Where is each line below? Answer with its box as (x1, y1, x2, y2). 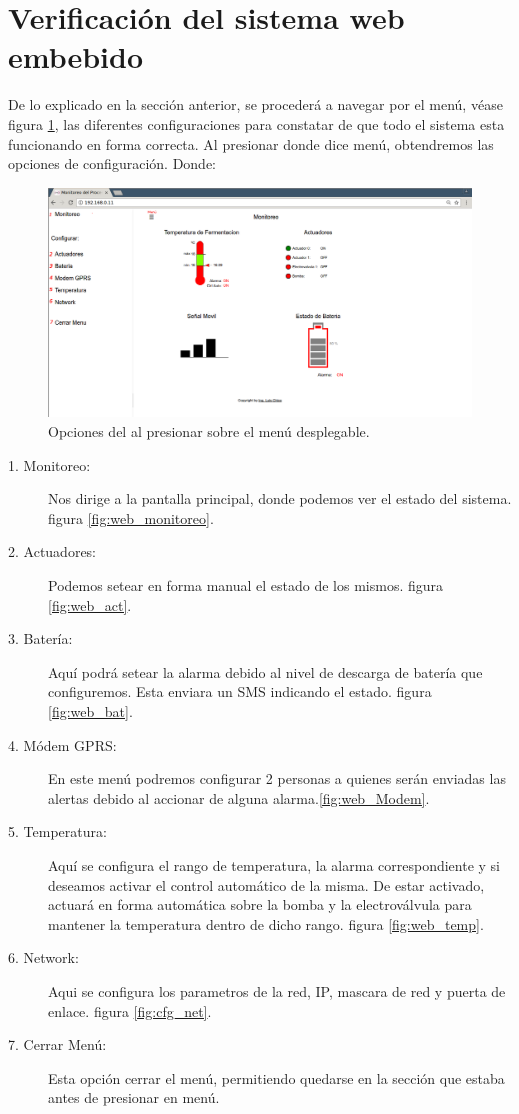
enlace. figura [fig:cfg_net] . (48, 1000, 212, 1021)
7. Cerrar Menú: (8, 1034, 107, 1055)
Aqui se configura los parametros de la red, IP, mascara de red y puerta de (48, 980, 506, 1001)
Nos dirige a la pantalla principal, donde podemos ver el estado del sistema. (48, 488, 512, 509)
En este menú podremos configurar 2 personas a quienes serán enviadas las (48, 768, 506, 789)
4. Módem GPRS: (8, 734, 117, 755)
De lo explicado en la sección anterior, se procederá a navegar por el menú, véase (8, 94, 503, 115)
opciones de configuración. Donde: (8, 153, 216, 174)
